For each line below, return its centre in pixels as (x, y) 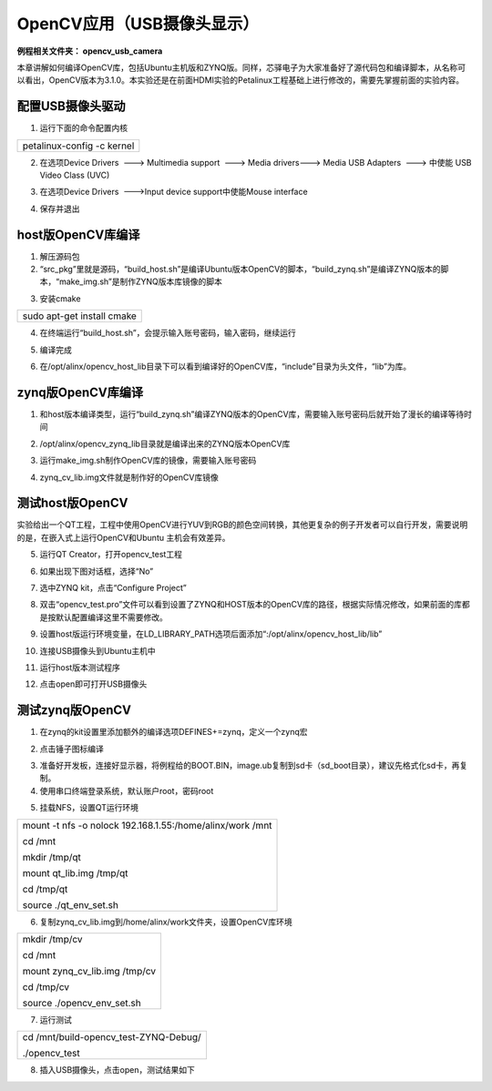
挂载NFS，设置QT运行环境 (89, 808)
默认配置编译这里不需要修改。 (111, 617)
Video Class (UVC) (75, 175)
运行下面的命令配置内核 (83, 128)
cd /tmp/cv (46, 986)
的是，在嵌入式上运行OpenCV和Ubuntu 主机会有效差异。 (123, 537)
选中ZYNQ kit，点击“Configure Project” (113, 587)
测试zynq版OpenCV (74, 710)
